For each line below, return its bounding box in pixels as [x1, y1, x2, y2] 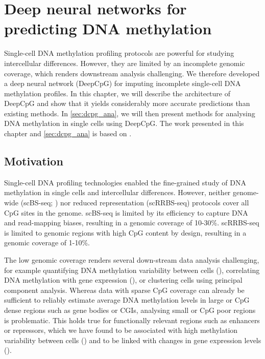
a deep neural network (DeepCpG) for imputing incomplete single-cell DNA [4, 78, 241, 89]
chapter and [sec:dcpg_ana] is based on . [4, 128, 132, 139]
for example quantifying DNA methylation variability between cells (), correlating [4, 264, 260, 275]
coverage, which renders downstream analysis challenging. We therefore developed [4, 68, 260, 78]
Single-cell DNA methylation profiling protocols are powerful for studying [4, 48, 234, 58]
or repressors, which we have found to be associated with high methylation [4, 325, 238, 335]
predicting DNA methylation [4, 18, 212, 39]
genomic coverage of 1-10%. [4, 237, 90, 248]
